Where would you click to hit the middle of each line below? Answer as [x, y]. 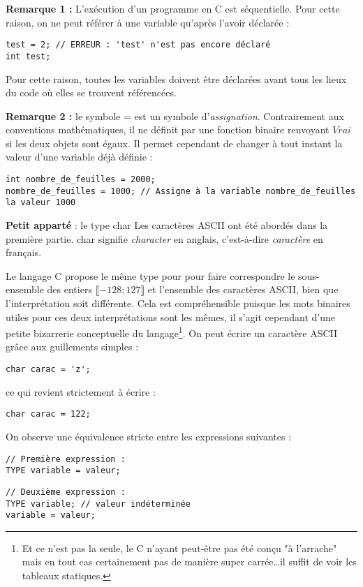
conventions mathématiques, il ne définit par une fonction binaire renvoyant [168, 129]
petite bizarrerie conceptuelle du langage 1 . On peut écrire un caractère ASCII [172, 332]
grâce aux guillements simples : [72, 347]
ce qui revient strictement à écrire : [81, 391]
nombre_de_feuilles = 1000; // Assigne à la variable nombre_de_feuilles [181, 191]
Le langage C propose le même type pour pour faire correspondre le [150, 275]
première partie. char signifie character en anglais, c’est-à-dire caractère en [164, 238]
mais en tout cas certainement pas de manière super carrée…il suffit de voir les [189, 562]
